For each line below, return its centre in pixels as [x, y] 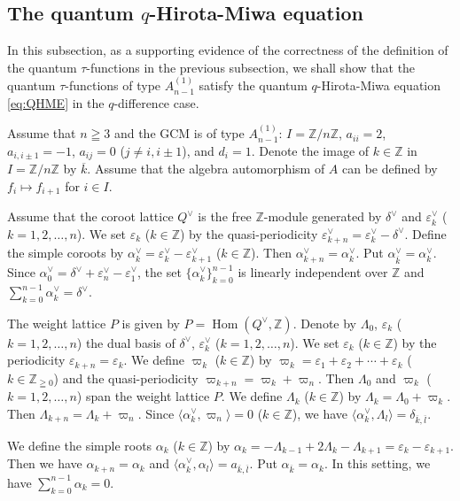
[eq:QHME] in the [56, 102]
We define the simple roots [80, 445]
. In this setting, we [377, 463]
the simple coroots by [66, 253]
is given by [151, 323]
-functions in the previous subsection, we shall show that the [251, 67]
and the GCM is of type [179, 133]
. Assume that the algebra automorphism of [206, 169]
